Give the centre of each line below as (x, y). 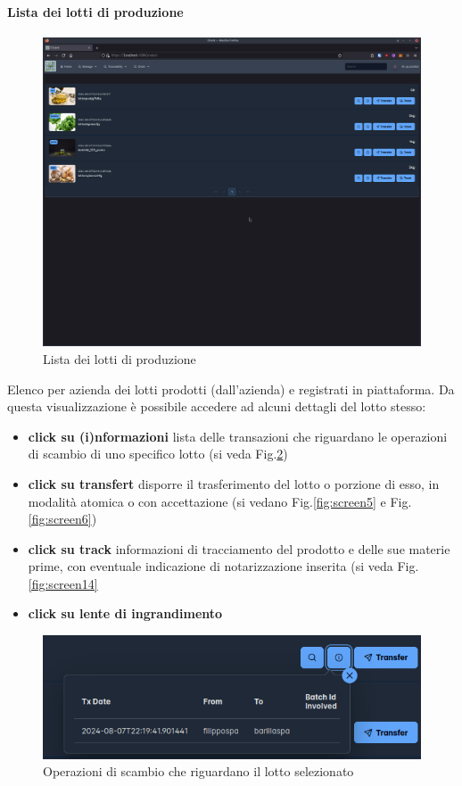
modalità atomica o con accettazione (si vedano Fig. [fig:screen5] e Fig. (220, 501)
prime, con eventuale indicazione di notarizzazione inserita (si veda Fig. (223, 566)
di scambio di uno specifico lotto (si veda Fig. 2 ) (158, 454)
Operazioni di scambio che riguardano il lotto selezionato (198, 771)
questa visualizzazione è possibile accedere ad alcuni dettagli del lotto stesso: (217, 406)
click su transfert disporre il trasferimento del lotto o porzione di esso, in (234, 483)
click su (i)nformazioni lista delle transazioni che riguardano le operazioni (238, 436)
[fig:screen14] (63, 583)
